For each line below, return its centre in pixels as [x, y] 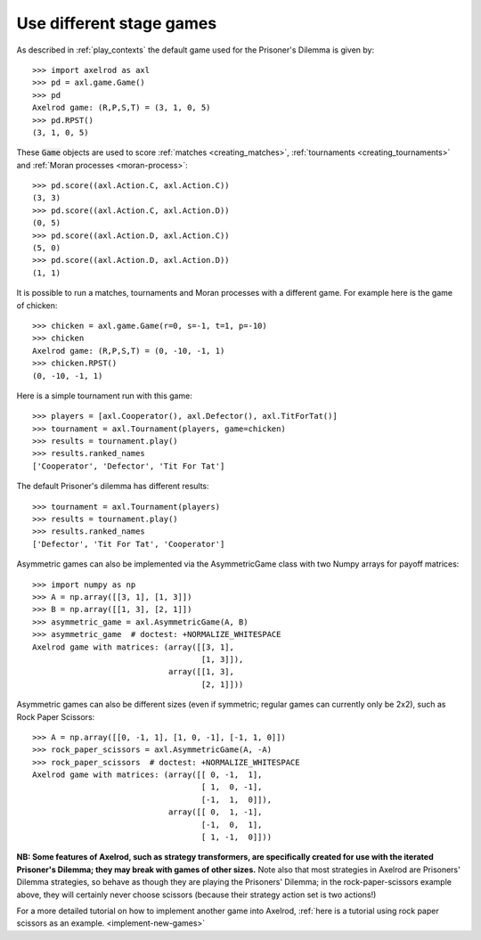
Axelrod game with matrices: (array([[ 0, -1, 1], [147, 775]
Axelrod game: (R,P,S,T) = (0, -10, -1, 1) [129, 351]
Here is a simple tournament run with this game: [105, 396]
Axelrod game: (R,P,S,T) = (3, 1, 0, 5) [122, 108]
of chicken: [37, 305]
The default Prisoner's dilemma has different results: [113, 486]
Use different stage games [117, 23]
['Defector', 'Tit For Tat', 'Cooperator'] [129, 544]
